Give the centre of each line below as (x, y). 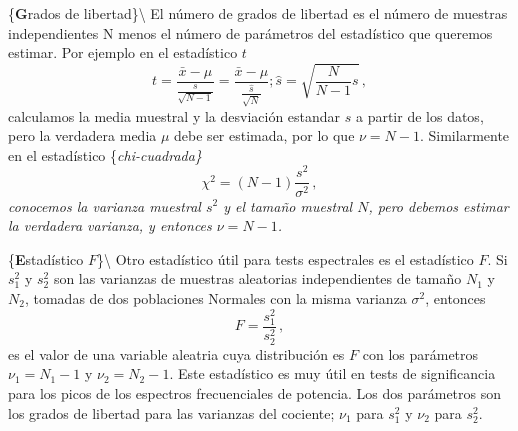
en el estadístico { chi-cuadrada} (105, 154)
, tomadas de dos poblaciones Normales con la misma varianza (215, 297)
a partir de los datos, (419, 115)
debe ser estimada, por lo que (264, 135)
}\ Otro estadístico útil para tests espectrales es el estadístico (285, 258)
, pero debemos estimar (438, 205)
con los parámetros (420, 353)
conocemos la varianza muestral (104, 205)
